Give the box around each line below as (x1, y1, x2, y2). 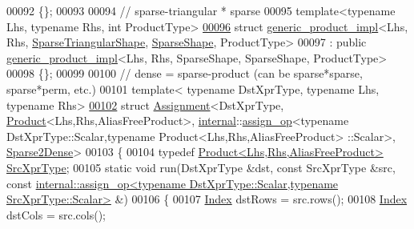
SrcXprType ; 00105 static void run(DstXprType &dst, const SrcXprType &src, (6, 159, 396, 175)
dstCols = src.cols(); (6, 206, 106, 223)
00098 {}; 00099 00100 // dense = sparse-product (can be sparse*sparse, (6, 65, 363, 82)
